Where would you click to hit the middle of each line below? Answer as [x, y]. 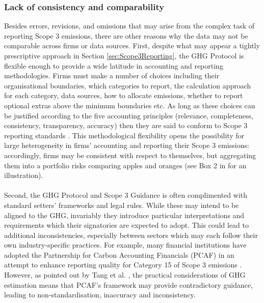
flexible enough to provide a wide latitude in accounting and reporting [114, 65]
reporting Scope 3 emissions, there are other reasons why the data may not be [126, 35]
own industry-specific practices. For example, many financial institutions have [125, 245]
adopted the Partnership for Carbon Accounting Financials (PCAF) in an [119, 254]
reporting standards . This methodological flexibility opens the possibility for [124, 135]
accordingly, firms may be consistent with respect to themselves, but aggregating [130, 155]
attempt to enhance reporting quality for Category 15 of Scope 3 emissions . [123, 265]
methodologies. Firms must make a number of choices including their [112, 75]
